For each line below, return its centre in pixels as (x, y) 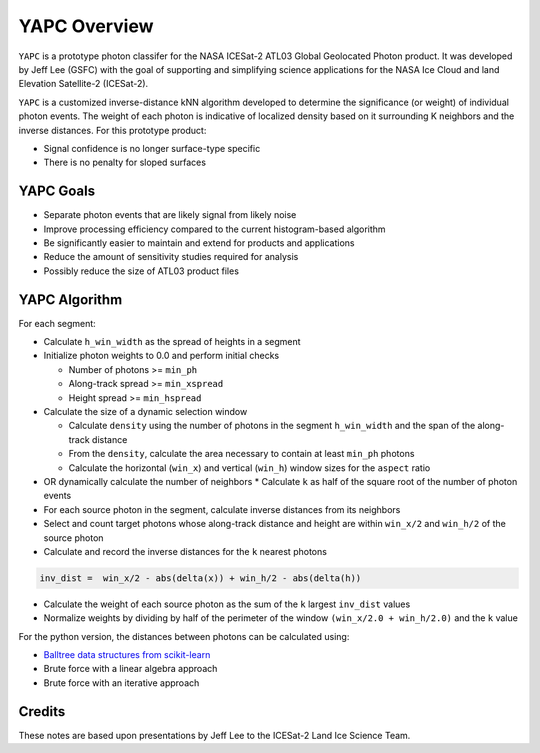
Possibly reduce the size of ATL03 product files (141, 271)
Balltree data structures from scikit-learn (127, 655)
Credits (42, 711)
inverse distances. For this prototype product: (112, 130)
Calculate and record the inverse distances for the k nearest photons (185, 551)
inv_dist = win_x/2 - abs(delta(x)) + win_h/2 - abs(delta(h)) (200, 578)
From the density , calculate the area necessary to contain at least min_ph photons (241, 454)
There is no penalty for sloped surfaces (125, 162)
